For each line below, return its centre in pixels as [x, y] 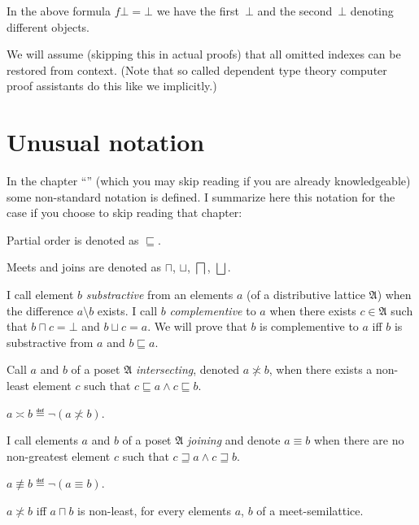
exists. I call [127, 310]
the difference [40, 310]
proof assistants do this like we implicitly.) [112, 86]
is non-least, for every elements [155, 510]
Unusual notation [106, 142]
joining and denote [234, 440]
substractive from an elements [159, 295]
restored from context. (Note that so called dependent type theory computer [197, 69]
